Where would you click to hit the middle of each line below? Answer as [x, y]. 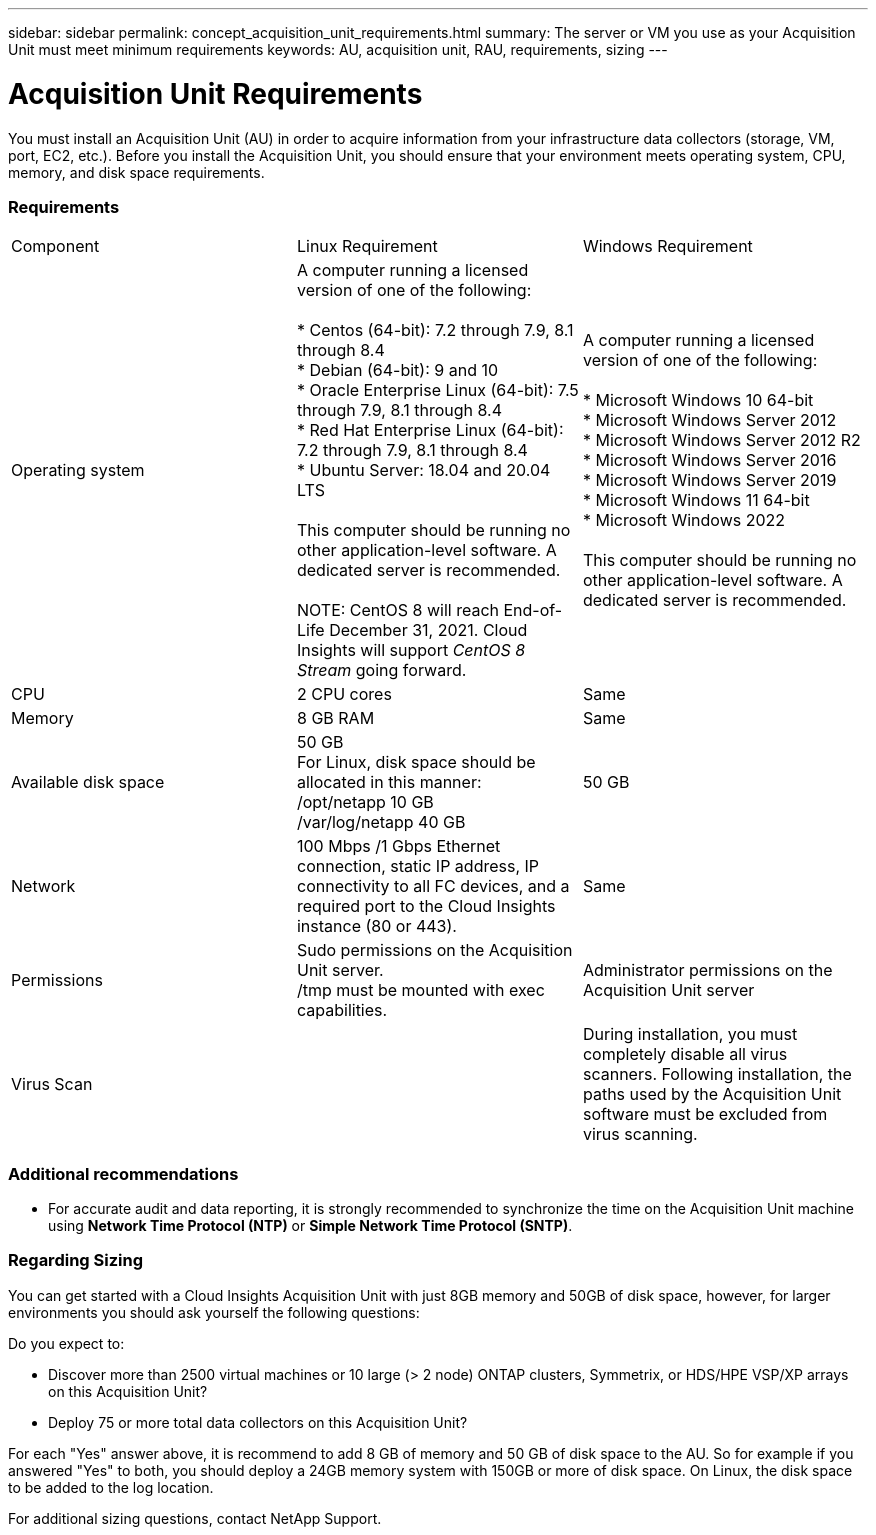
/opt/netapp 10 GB [365, 802]
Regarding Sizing [75, 1260]
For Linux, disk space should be [416, 762]
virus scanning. [640, 1134]
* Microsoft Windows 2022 [684, 520]
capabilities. [342, 1010]
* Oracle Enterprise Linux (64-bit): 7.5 [437, 390]
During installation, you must [690, 1034]
